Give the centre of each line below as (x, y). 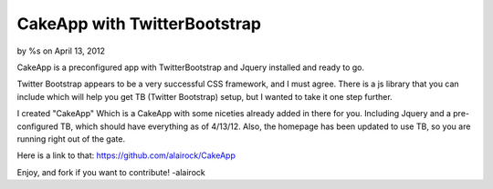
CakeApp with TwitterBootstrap (139, 24)
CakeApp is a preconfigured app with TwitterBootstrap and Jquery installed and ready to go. (191, 67)
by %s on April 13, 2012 (61, 51)
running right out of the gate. (71, 139)
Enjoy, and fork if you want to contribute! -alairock (111, 172)
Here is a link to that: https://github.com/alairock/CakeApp (126, 155)
